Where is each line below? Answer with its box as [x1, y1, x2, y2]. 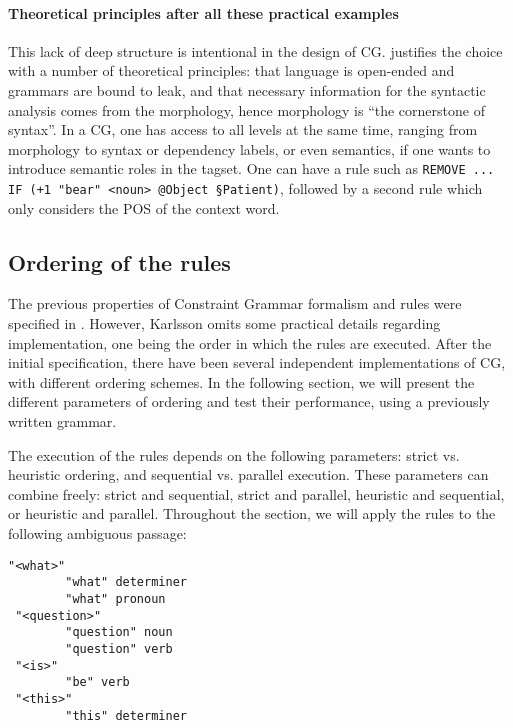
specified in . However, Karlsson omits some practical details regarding [8, 313, 441, 334]
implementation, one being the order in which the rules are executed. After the [8, 332, 492, 353]
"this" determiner [65, 708, 187, 723]
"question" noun [65, 625, 173, 640]
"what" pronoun [65, 591, 166, 606]
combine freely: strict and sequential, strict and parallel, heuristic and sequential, [8, 483, 505, 504]
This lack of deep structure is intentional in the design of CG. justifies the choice [8, 40, 503, 61]
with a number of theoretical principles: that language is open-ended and [8, 60, 455, 81]
